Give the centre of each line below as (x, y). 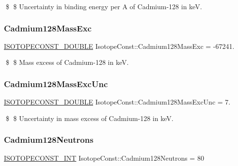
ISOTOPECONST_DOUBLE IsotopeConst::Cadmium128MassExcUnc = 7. (117, 102)
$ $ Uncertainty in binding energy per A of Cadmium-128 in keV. (104, 6)
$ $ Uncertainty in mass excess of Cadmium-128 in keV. (89, 118)
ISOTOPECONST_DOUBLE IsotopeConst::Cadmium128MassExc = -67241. (119, 46)
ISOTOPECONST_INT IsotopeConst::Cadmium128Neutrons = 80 (104, 158)
